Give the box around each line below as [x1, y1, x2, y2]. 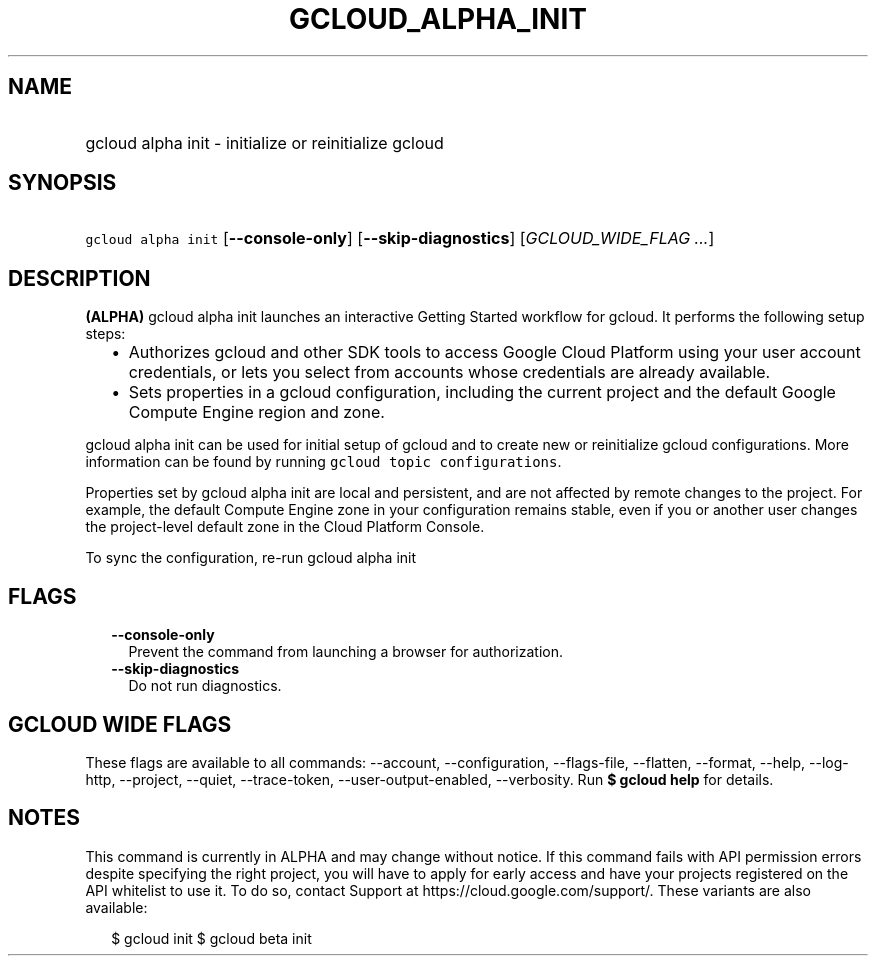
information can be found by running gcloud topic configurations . [85, 453, 562, 471]
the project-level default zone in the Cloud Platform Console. [85, 518, 485, 536]
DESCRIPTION [8, 265, 151, 291]
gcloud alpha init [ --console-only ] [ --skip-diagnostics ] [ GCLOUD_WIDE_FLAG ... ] [85, 228, 715, 249]
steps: [85, 325, 126, 343]
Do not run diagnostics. [128, 677, 282, 695]
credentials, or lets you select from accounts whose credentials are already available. [128, 362, 771, 383]
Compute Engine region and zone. [128, 402, 385, 423]
